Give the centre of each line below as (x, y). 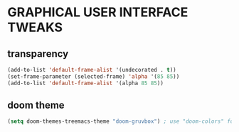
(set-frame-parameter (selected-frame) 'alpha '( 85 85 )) (94, 76)
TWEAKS (35, 27)
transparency (38, 54)
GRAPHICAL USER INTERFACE (98, 12)
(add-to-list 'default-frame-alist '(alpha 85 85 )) (85, 83)
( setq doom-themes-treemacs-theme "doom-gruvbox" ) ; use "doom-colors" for (122, 121)
